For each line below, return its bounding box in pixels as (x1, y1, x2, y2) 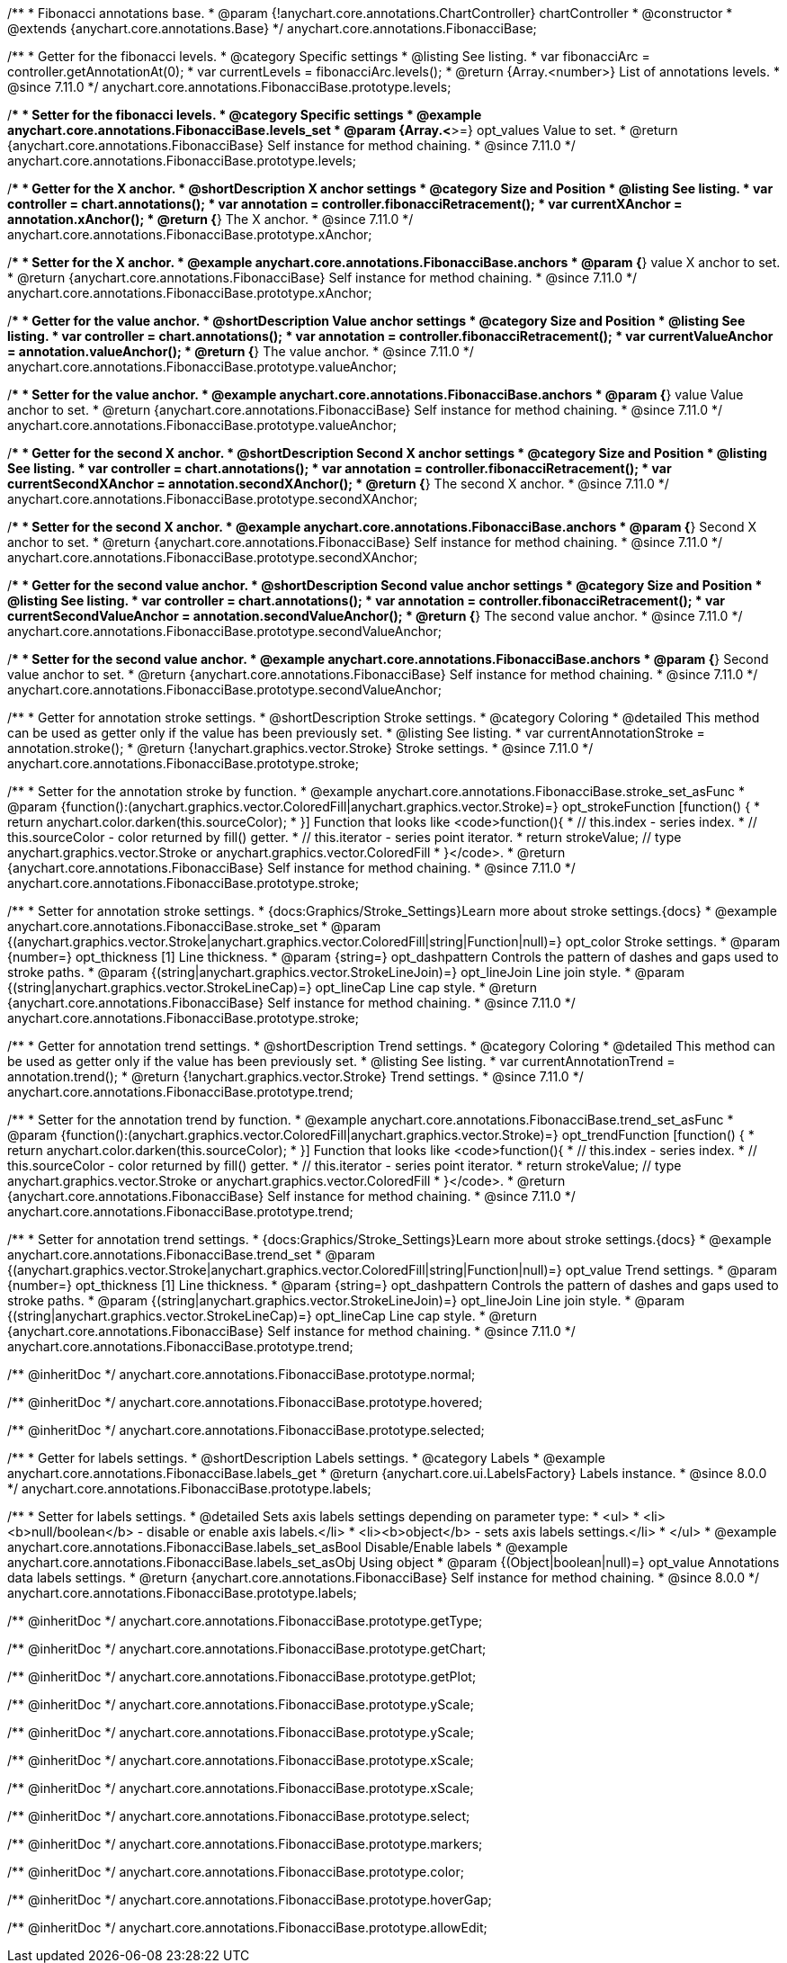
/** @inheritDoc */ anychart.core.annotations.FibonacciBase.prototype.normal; (7, 1367, 476, 1382)
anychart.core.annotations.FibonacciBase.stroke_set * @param (7, 919, 381, 934)
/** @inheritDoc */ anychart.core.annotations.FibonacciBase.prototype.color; (7, 1864, 464, 1879)
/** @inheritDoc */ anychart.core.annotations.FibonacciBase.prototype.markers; (7, 1836, 483, 1851)
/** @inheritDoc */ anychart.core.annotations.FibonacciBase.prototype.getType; (7, 1613, 483, 1628)
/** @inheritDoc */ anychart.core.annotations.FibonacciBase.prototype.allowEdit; (7, 1920, 487, 1935)
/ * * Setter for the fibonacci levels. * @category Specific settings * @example (7, 107, 482, 122)
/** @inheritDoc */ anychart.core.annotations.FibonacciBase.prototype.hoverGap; (7, 1892, 492, 1907)
